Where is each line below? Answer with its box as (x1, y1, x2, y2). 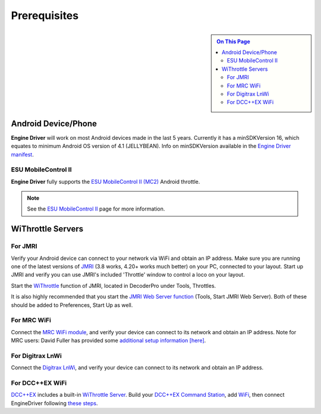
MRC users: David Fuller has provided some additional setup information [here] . (11, 337, 206, 344)
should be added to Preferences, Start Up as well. (11, 301, 133, 309)
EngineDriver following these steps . (11, 399, 98, 407)
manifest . (11, 150, 34, 158)
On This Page (216, 37, 251, 45)
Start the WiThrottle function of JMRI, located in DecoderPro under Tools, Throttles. (11, 282, 216, 289)
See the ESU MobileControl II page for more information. (27, 205, 165, 212)
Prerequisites (11, 9, 79, 22)
